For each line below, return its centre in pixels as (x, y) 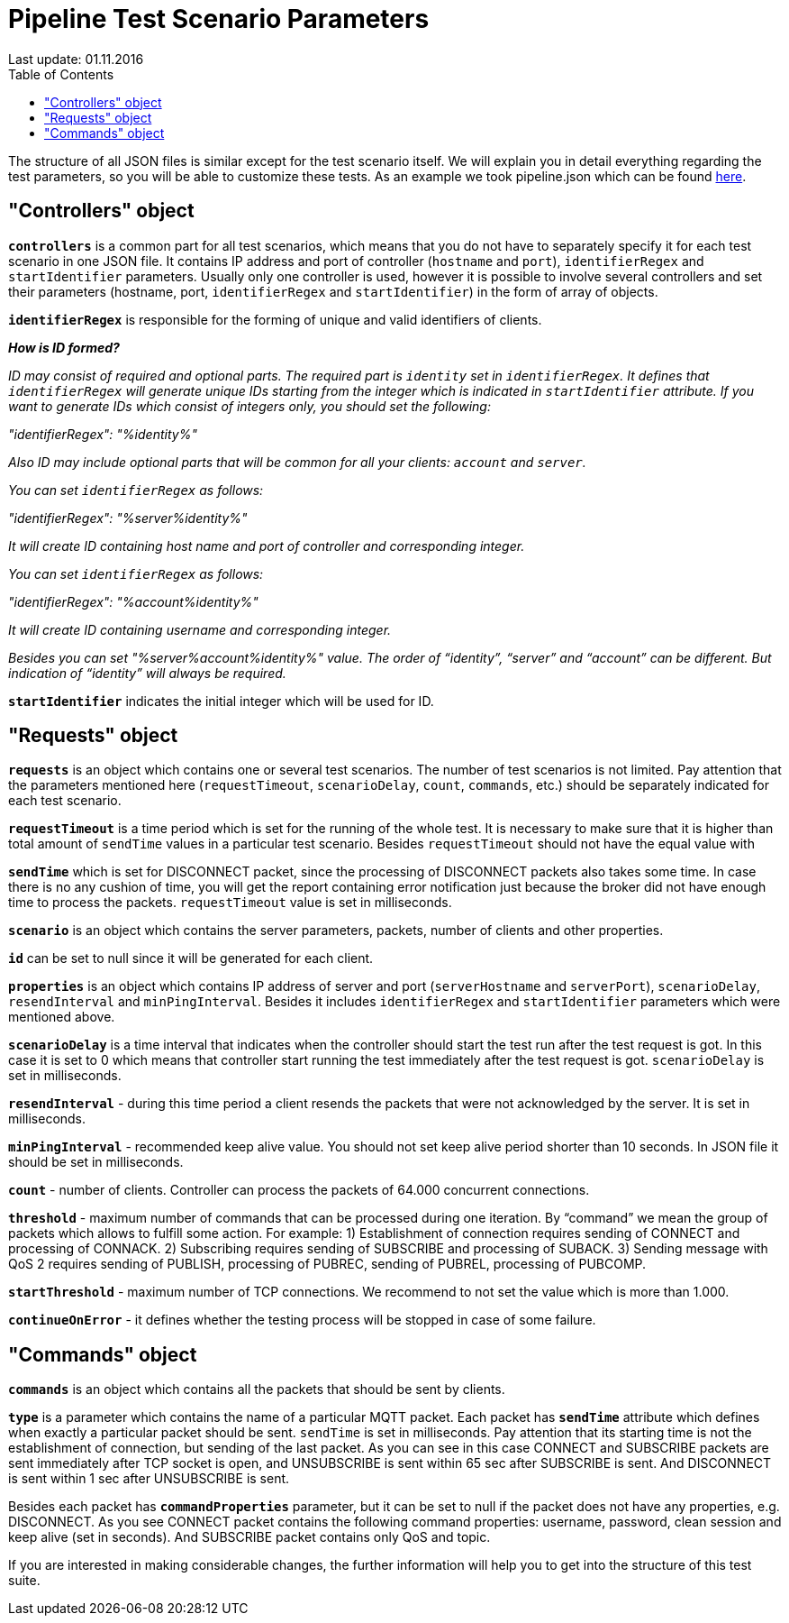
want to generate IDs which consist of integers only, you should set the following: (249, 406)
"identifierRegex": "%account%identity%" (133, 601)
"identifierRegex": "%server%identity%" (128, 518)
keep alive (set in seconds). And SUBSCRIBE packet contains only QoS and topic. (249, 1537)
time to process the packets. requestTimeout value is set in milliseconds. (230, 903)
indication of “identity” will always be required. (147, 673)
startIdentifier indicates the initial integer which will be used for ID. (221, 701)
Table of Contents (61, 74)
